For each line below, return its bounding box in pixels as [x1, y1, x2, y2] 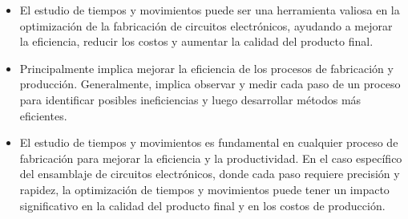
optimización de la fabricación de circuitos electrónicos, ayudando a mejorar [19, 17, 393, 34]
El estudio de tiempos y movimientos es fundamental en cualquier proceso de [19, 134, 398, 151]
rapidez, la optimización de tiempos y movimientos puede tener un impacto [19, 180, 390, 197]
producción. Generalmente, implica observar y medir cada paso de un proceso [19, 75, 401, 92]
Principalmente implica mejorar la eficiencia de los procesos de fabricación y [19, 59, 394, 76]
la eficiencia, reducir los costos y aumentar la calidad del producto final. [19, 33, 374, 50]
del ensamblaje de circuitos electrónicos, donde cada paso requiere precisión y [19, 165, 400, 182]
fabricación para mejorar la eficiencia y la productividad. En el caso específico [19, 149, 402, 166]
